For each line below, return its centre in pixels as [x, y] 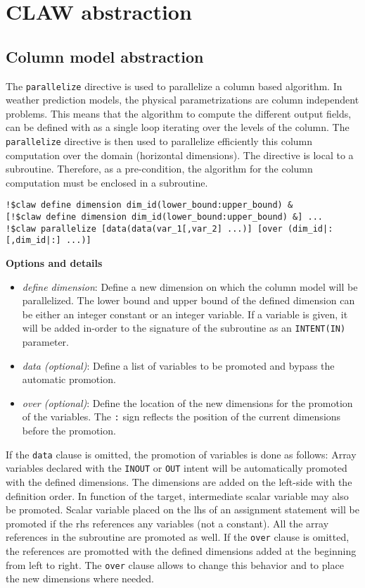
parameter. [45, 342]
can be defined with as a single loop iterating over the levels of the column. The [178, 127]
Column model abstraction [105, 56]
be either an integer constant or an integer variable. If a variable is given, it [185, 314]
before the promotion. [69, 431]
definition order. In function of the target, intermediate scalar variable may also [177, 495]
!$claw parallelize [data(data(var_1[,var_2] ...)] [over [144, 229]
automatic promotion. [69, 379]
